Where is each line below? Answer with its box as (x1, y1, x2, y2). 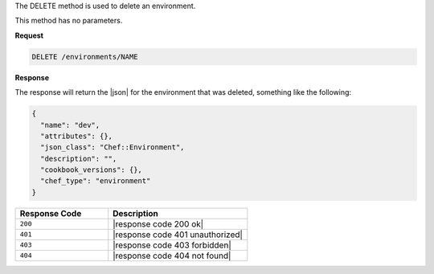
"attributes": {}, (40, 131, 113, 141)
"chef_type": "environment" (40, 177, 151, 186)
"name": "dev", (40, 121, 100, 129)
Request (14, 31, 44, 40)
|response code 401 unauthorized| (113, 229, 243, 240)
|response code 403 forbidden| (113, 239, 232, 251)
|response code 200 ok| (113, 218, 204, 229)
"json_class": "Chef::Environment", (40, 143, 185, 152)
